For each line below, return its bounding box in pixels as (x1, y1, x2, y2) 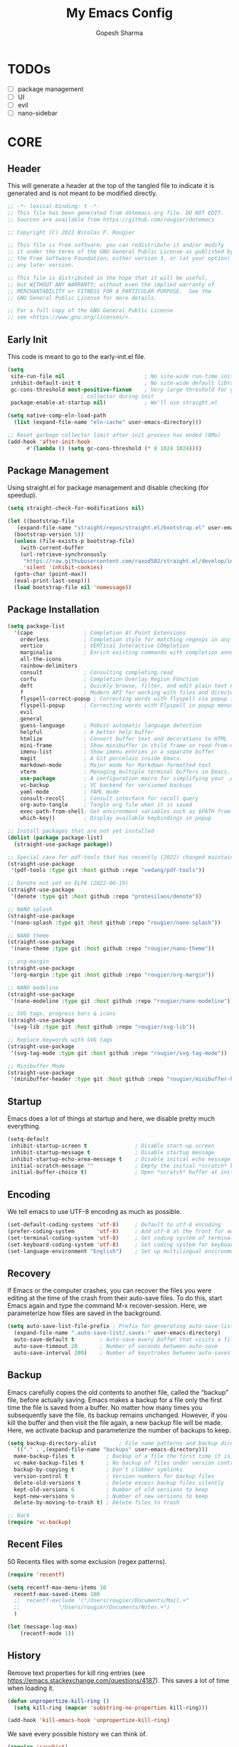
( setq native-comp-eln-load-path (7, 412, 107, 420)
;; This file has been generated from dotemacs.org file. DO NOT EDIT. (7, 209, 224, 217)
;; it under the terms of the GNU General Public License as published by (7, 248, 234, 256)
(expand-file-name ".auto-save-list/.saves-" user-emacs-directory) (14, 1329, 221, 1337)
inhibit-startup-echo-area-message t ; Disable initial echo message (10, 1156, 231, 1163)
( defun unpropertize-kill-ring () (7, 1697, 110, 1704)
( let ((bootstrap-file (7, 518, 75, 525)
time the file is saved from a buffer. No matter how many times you (7, 1403, 203, 1411)
